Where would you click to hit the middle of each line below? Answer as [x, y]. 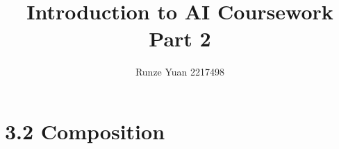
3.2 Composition [85, 131]
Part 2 [180, 38]
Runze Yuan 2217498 [180, 72]
